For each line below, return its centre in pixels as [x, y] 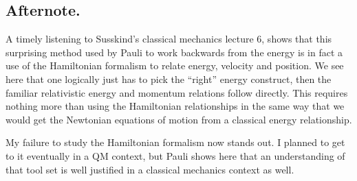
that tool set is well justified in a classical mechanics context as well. [150, 169]
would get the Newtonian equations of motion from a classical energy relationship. [179, 119]
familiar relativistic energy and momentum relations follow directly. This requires [177, 92]
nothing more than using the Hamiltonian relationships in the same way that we [175, 106]
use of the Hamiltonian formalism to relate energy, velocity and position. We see [175, 65]
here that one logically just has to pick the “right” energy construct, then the [169, 79]
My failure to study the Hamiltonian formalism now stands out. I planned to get [175, 142]
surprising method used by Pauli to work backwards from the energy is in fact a [174, 52]
